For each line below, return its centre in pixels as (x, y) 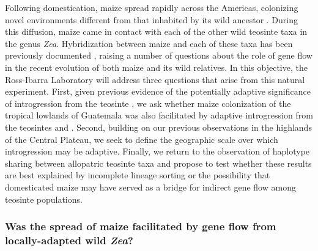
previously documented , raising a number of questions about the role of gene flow (159, 55)
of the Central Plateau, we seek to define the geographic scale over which (142, 139)
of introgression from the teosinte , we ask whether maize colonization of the (148, 103)
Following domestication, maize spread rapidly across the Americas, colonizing (152, 7)
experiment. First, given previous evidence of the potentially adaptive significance (158, 91)
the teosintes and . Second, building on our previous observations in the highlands (158, 127)
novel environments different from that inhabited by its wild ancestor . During (151, 19)
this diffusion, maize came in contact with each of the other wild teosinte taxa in (156, 31)
